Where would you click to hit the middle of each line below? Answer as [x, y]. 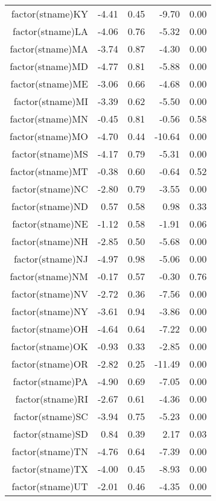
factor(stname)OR [49, 364]
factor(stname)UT [50, 486]
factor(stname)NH [50, 241]
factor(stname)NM [49, 276]
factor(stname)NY [50, 311]
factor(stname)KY [49, 14]
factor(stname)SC [51, 416]
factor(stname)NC [50, 189]
